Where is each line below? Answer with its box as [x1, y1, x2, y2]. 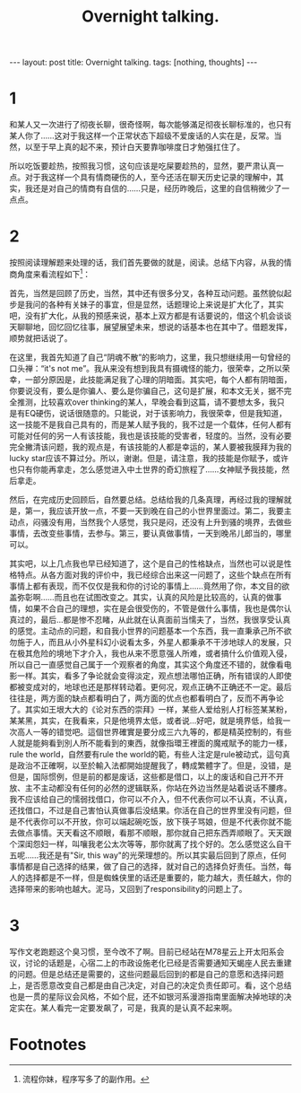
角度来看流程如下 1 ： [16, 267, 91, 279]
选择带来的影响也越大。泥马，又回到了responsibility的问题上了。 [9, 883, 248, 894]
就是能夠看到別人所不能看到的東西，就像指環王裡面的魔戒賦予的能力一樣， [16, 738, 292, 748]
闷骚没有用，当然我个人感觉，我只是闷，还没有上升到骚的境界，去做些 [32, 516, 292, 527]
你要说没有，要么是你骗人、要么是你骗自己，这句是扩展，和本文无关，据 [9, 385, 276, 396]
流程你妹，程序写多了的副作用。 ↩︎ [21, 1073, 150, 1084]
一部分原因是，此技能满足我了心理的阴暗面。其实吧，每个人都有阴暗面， [24, 374, 292, 385]
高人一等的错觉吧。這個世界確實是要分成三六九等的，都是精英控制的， [16, 726, 276, 737]
